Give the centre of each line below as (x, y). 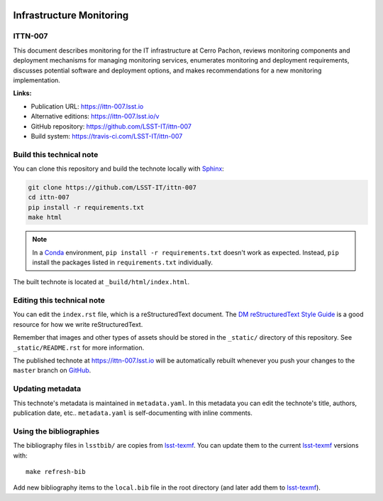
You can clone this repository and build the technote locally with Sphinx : (119, 169)
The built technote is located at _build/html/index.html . (101, 282)
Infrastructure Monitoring (71, 15)
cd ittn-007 (49, 198)
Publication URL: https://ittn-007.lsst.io (87, 106)
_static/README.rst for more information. (79, 348)
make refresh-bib (56, 472)
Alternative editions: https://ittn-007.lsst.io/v (95, 117)
